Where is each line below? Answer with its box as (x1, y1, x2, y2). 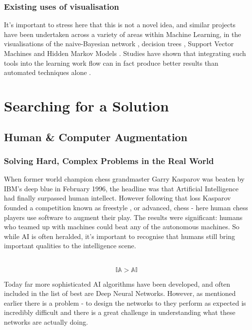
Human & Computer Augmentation (4, 129, 188, 144)
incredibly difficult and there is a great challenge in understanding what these (4, 307, 235, 317)
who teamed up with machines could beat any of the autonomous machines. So (4, 221, 239, 232)
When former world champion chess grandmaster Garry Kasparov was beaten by (4, 174, 245, 184)
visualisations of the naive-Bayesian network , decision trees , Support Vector (4, 38, 234, 49)
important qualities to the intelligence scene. (4, 240, 136, 251)
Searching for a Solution (4, 95, 169, 115)
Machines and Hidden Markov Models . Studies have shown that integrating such (4, 48, 246, 58)
